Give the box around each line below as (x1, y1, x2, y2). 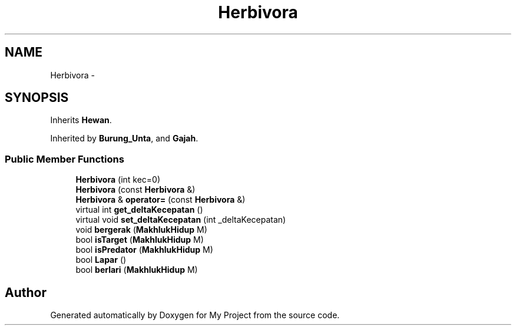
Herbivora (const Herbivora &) (75, 184, 196, 195)
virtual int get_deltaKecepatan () (75, 204, 203, 215)
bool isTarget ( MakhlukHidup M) (75, 235, 204, 245)
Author (5, 285, 47, 300)
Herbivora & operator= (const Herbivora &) (75, 194, 246, 205)
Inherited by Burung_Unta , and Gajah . (50, 133, 199, 144)
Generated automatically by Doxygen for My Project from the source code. (50, 310, 340, 321)
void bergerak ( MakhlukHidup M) (75, 225, 207, 235)
